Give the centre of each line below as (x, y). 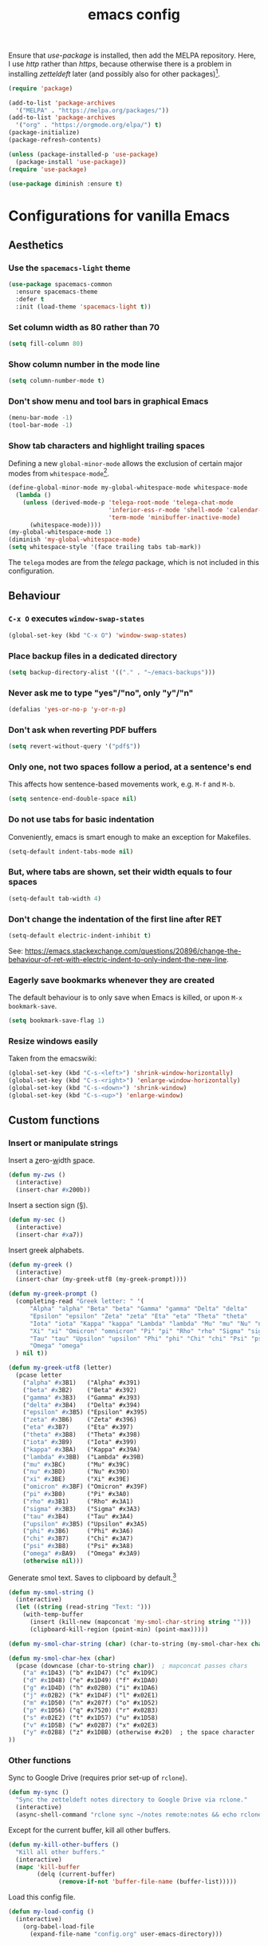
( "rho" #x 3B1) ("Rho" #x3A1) (78, 1501)
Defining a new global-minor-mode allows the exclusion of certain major (126, 463)
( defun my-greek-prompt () (53, 1294)
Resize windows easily (53, 1041)
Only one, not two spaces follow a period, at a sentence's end (130, 767)
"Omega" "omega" (56, 1346)
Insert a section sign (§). (48, 1205)
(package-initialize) (44, 133)
